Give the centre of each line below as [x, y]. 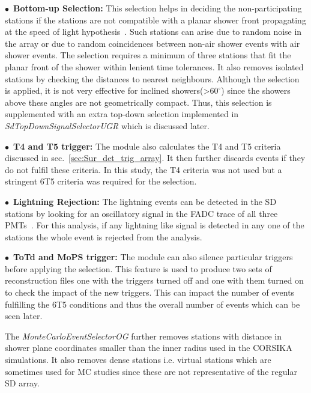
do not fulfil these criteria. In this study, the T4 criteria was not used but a [143, 169]
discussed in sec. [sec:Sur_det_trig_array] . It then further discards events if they [155, 158]
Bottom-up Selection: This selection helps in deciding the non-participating [158, 8]
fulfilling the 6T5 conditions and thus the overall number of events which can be [152, 304]
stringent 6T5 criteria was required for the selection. [101, 181]
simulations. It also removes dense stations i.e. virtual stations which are [138, 360]
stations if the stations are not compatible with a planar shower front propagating [155, 20]
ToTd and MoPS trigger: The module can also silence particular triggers [153, 257]
